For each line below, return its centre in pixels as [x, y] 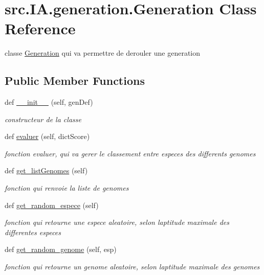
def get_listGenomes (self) [46, 170]
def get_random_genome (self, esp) [61, 249]
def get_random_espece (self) [52, 205]
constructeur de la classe [43, 119]
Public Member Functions [75, 81]
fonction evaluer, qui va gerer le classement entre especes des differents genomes [130, 153]
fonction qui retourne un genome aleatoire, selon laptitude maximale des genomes [132, 267]
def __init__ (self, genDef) [49, 102]
